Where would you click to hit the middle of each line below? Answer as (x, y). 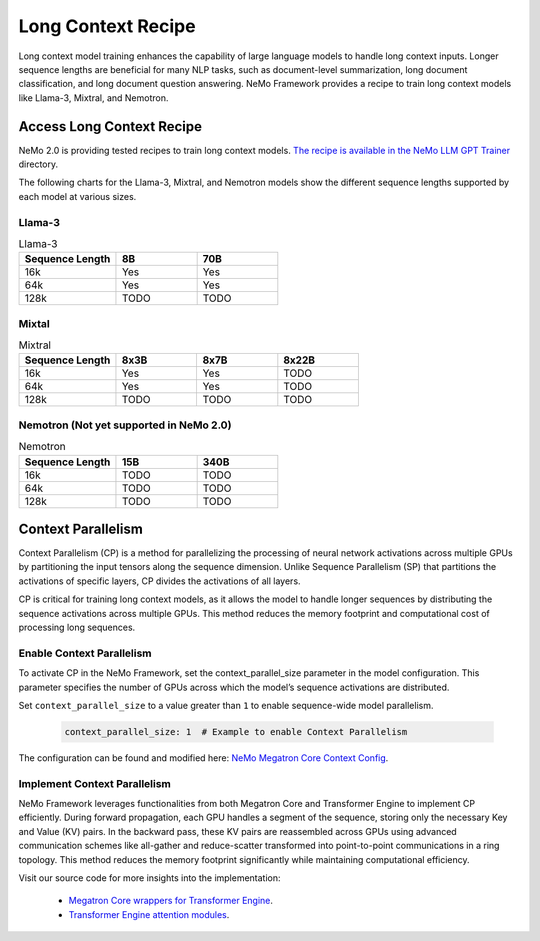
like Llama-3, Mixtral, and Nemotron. (93, 97)
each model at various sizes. (77, 196)
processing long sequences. (77, 627)
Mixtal (34, 323)
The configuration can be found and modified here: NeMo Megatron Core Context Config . (203, 757)
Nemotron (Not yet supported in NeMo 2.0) (125, 425)
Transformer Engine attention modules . (149, 914)
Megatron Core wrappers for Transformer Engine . (171, 901)
